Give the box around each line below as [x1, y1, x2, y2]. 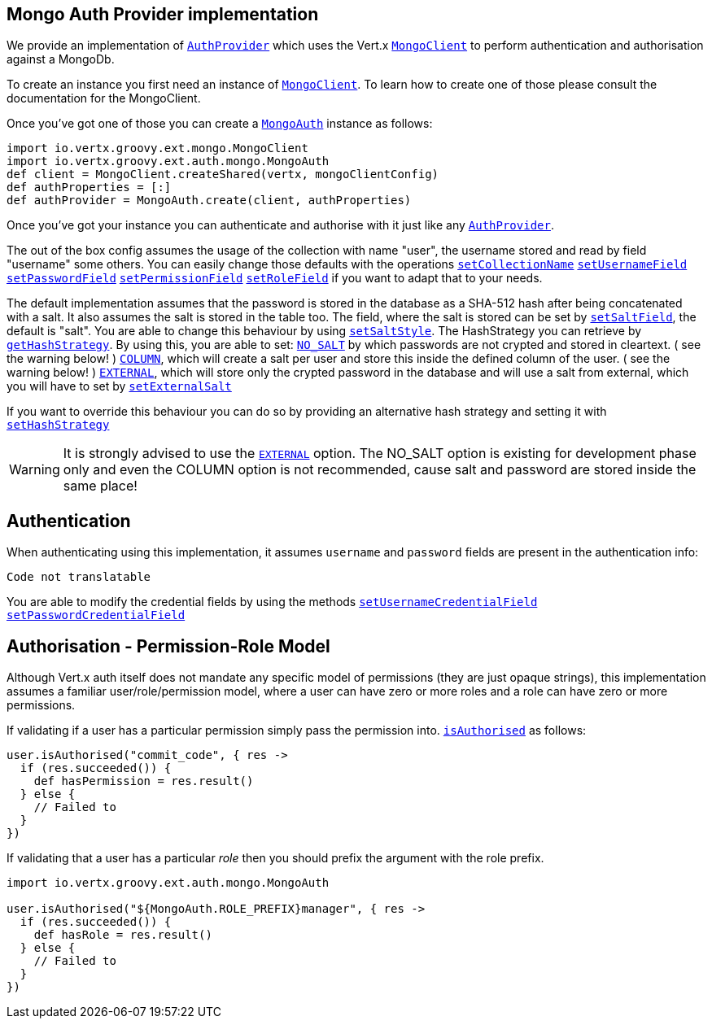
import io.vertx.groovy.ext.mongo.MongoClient [7, 142, 308, 155]
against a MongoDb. [7, 52, 115, 67]
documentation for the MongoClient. [7, 91, 201, 106]
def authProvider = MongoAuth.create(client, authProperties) [7, 194, 412, 207]
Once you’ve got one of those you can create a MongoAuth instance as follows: [7, 116, 433, 131]
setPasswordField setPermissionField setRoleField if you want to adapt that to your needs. [7, 271, 543, 286]
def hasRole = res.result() [33, 928, 212, 942]
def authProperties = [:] [7, 181, 172, 194]
